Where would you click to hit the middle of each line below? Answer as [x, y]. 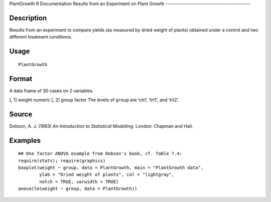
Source [21, 114]
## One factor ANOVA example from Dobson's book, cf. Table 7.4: [100, 154]
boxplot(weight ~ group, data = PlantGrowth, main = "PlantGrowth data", [111, 168]
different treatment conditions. [41, 37]
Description [28, 18]
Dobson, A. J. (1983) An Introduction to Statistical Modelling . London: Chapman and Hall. [101, 126]
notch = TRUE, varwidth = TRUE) [79, 181]
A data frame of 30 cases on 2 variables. [51, 91]
